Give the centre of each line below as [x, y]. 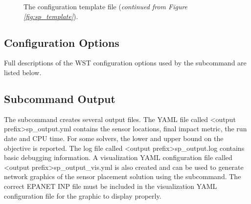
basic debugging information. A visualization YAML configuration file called [118, 157]
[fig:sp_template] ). [51, 16]
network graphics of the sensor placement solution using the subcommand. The [123, 176]
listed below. [23, 72]
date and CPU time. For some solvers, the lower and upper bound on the [114, 138]
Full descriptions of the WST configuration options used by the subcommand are [125, 63]
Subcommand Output [60, 98]
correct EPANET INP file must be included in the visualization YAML [111, 186]
